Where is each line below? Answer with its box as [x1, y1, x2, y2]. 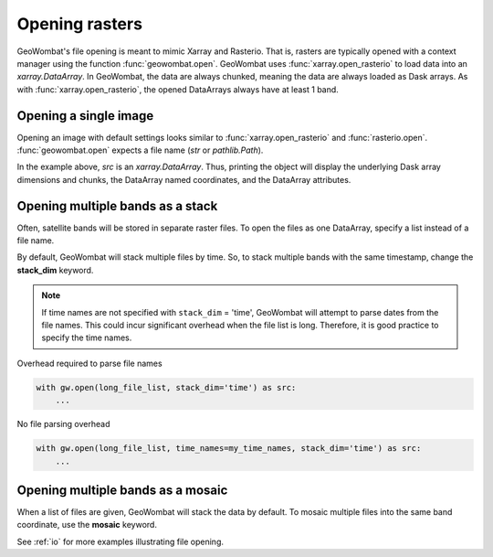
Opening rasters [16, 14, 143, 34]
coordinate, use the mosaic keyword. [16, 520, 157, 530]
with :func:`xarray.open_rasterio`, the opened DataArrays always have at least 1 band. [16, 83, 340, 95]
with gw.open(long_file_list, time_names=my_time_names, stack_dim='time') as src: [36, 444, 422, 454]
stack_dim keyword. [16, 264, 94, 275]
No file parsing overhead [16, 419, 110, 430]
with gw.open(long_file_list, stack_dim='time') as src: [36, 382, 297, 392]
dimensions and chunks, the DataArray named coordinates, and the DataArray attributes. [16, 174, 351, 185]
